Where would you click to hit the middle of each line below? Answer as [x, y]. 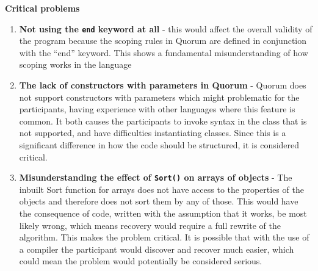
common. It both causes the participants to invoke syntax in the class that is [163, 121]
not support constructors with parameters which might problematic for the [159, 97]
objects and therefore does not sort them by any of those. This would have [159, 201]
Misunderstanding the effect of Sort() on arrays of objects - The [156, 177]
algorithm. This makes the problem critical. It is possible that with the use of [164, 237]
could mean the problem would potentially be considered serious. [141, 261]
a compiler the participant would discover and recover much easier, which [157, 249]
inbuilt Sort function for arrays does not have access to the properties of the [161, 189]
